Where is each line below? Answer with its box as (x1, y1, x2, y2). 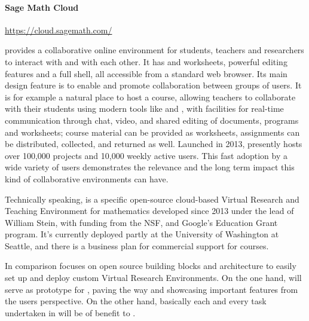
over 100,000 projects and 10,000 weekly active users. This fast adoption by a (5, 149, 287, 161)
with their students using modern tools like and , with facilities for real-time (5, 102, 284, 115)
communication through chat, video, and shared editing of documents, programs (5, 114, 299, 126)
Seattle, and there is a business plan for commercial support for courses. (5, 239, 269, 252)
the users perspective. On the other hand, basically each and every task (5, 295, 267, 307)
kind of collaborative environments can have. (5, 172, 169, 185)
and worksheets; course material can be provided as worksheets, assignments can (5, 126, 300, 138)
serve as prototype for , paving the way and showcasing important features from (5, 283, 298, 295)
